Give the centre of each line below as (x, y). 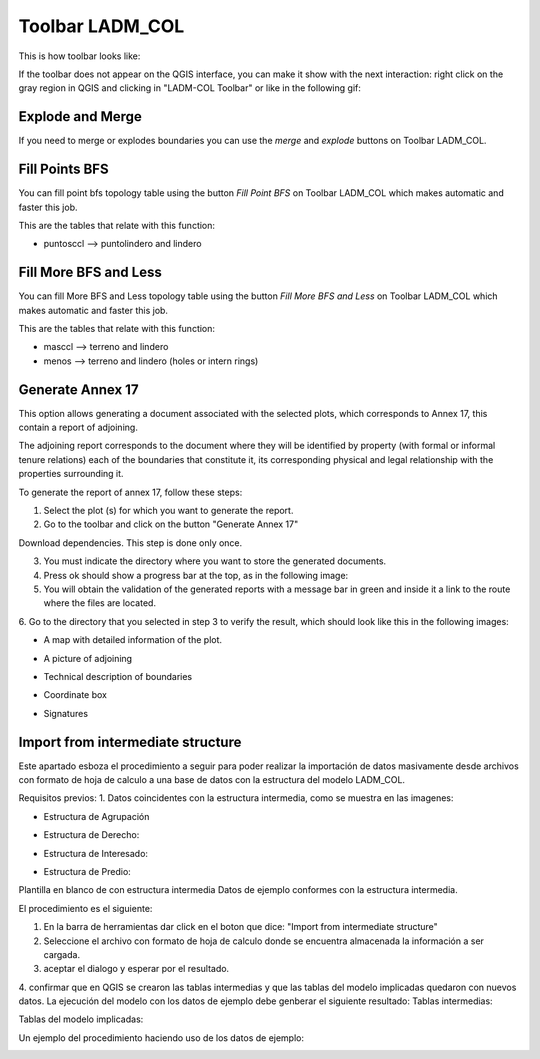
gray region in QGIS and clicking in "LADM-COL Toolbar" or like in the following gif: (190, 88)
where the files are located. (100, 603)
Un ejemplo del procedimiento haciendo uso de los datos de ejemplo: (161, 1037)
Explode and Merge (80, 116)
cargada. (61, 954)
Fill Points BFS (63, 169)
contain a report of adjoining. (78, 427)
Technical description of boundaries (118, 676)
